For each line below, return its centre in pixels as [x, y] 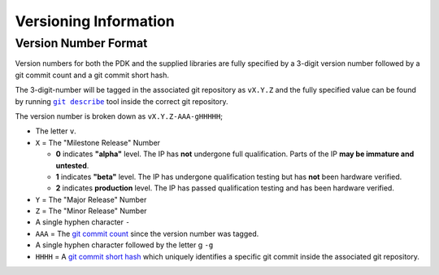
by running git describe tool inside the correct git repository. [122, 101]
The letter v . [56, 131]
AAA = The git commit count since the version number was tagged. [147, 234]
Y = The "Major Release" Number [91, 199]
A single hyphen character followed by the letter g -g [124, 245]
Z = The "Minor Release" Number [91, 211]
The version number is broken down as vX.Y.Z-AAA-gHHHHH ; [119, 116]
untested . [72, 165]
